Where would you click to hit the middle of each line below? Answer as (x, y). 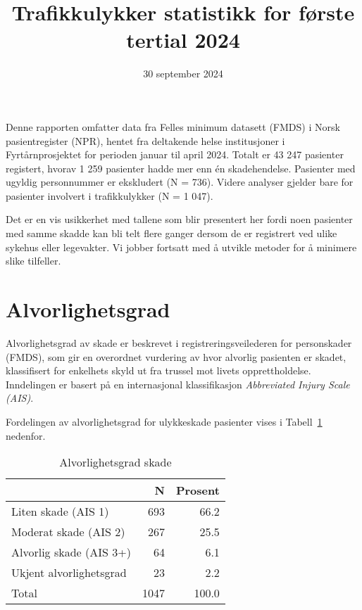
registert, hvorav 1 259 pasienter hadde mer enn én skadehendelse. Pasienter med (181, 168)
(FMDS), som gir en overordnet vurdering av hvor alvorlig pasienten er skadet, (176, 356)
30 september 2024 (183, 74)
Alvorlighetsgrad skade (116, 462)
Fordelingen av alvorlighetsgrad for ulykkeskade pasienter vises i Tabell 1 (164, 421)
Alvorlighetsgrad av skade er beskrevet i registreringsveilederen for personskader (179, 342)
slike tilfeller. (33, 261)
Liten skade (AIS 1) (60, 511)
